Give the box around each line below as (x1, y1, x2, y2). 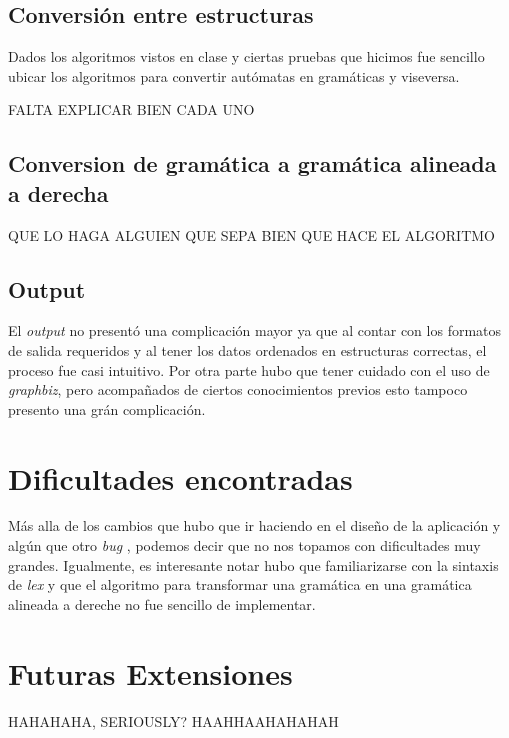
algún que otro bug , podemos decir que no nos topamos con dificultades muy (8, 535, 481, 556)
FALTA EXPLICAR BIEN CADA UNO (8, 99, 255, 120)
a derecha (8, 177, 109, 208)
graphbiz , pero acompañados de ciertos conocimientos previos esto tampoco (8, 379, 468, 400)
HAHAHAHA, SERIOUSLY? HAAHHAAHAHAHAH (8, 710, 339, 731)
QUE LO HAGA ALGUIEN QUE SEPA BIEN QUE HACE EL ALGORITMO (8, 224, 496, 245)
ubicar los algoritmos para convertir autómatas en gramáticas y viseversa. (8, 65, 460, 86)
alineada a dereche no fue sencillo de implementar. (8, 593, 316, 614)
